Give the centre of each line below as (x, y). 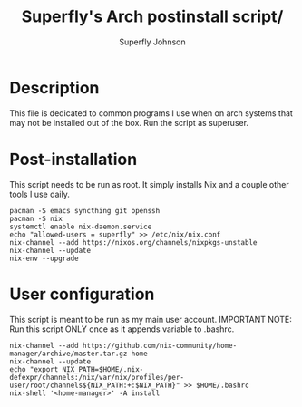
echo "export (34, 369)
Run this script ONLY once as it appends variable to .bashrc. (122, 329)
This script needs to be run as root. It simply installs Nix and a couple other (149, 184)
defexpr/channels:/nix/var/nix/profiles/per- (97, 377)
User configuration (82, 294)
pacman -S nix (36, 218)
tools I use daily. (39, 194)
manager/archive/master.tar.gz (68, 354)
